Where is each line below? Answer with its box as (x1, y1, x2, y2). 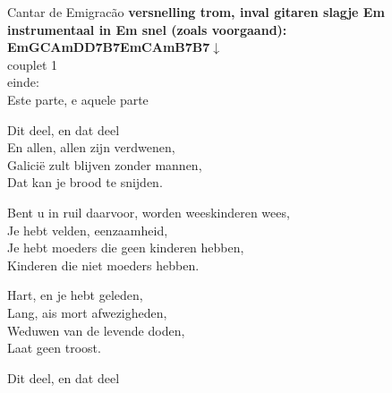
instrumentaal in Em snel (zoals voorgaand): (7, 20, 287, 38)
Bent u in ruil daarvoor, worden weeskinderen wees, (7, 202, 290, 221)
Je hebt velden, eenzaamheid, (7, 220, 168, 239)
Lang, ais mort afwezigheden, (7, 303, 167, 321)
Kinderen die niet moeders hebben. (7, 255, 200, 274)
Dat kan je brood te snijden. (7, 173, 163, 192)
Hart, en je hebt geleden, (7, 286, 143, 304)
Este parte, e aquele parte (7, 90, 149, 108)
